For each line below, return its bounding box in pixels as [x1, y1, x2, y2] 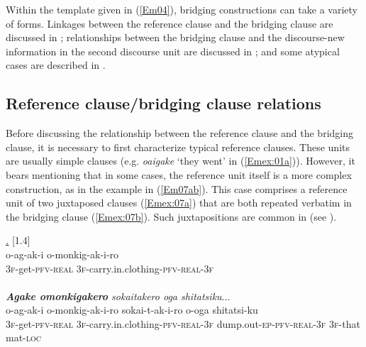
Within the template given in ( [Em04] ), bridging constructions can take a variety [6, 2, 357, 16]
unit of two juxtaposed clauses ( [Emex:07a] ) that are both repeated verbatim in [6, 195, 352, 210]
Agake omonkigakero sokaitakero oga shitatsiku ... [6, 288, 231, 303]
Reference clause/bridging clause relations [6, 92, 321, 114]
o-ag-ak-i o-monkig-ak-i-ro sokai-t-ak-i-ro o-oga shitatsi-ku [6, 302, 258, 317]
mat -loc [6, 330, 42, 345]
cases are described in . [6, 57, 106, 72]
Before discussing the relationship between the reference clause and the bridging [6, 126, 353, 141]
